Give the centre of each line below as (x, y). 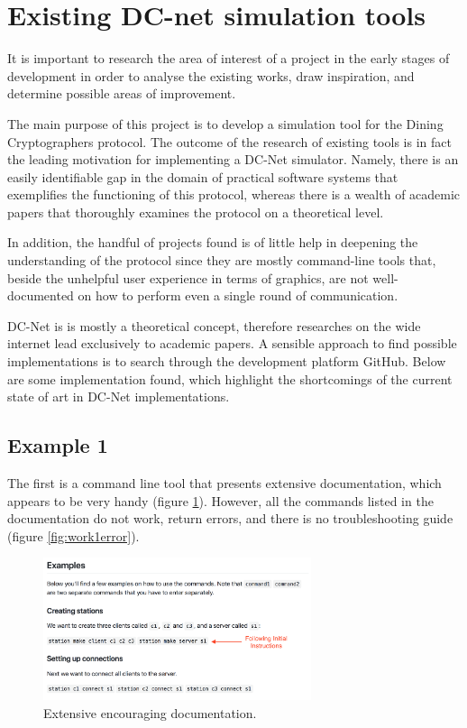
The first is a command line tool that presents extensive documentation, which (224, 483)
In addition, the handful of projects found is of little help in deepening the (213, 242)
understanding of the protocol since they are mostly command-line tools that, (222, 260)
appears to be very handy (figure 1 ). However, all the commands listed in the (220, 500)
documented (41, 295)
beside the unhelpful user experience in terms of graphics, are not (188, 277)
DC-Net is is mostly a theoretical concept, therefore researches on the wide (214, 325)
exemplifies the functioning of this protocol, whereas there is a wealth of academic (234, 194)
